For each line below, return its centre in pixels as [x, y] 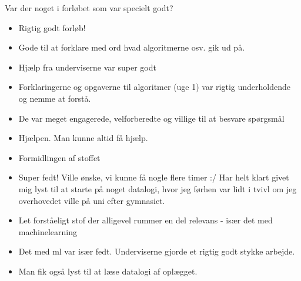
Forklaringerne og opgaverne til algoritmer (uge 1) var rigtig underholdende [155, 87]
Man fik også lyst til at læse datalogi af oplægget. [108, 271]
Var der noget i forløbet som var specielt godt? [89, 8]
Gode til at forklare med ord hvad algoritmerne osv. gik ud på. [132, 47]
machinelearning [48, 231]
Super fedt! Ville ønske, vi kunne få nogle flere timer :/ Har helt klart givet [154, 177]
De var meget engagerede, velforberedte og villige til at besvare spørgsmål [151, 118]
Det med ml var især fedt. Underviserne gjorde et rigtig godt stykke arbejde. [157, 251]
